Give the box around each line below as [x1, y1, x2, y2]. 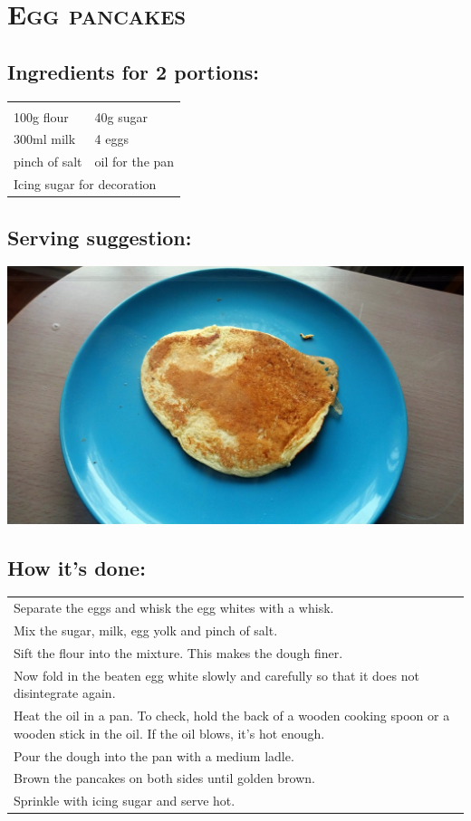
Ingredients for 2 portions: [7, 57, 260, 85]
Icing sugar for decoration [14, 175, 157, 194]
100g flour [14, 107, 69, 126]
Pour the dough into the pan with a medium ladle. [14, 746, 294, 765]
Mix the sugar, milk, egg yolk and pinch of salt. [14, 621, 278, 640]
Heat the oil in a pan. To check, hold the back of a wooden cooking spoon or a [14, 706, 450, 725]
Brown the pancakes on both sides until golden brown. [14, 768, 316, 788]
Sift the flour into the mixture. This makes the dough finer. [14, 643, 343, 662]
